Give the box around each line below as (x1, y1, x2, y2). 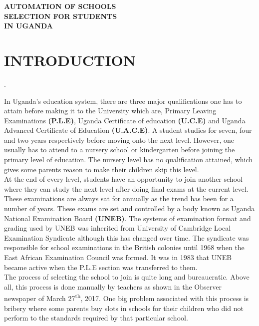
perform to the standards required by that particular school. (4, 313, 188, 323)
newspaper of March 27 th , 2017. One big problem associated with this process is (4, 292, 249, 304)
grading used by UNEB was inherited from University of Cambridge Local (4, 223, 231, 233)
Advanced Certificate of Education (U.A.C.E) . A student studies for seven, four (4, 125, 252, 135)
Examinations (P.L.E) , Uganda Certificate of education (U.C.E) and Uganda (4, 115, 246, 125)
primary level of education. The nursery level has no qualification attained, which (4, 154, 253, 165)
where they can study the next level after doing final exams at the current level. (4, 183, 249, 194)
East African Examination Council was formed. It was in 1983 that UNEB (4, 252, 232, 262)
